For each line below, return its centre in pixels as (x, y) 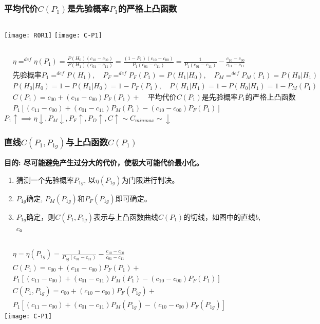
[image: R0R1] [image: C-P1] (53, 36)
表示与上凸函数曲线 (126, 216)
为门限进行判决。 (150, 179)
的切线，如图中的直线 (220, 216)
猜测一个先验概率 (45, 179)
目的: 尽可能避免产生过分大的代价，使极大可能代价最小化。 (104, 162)
